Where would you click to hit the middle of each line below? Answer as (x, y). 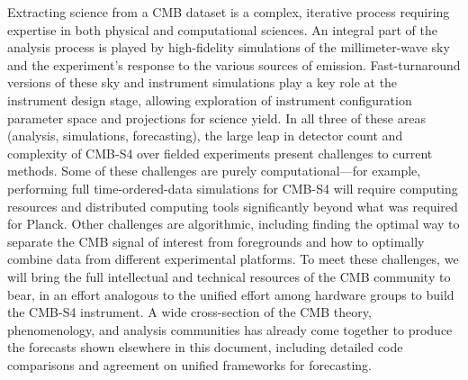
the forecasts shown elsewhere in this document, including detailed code (205, 347)
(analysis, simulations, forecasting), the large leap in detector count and (205, 136)
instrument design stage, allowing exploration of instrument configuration (210, 100)
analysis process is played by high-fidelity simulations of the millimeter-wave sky (229, 47)
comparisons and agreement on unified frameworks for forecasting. (189, 364)
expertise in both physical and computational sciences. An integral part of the (223, 29)
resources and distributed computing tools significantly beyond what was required (233, 206)
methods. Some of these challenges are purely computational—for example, (214, 171)
